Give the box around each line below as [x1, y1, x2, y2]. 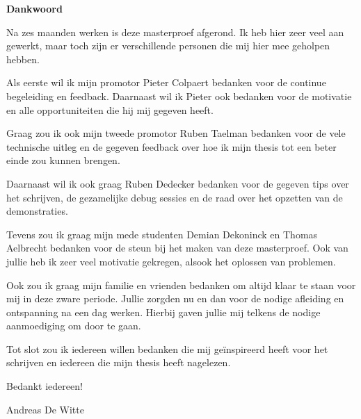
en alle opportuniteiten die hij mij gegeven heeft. [6, 102, 214, 117]
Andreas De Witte [6, 402, 84, 416]
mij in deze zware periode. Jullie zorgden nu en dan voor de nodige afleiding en [6, 291, 344, 306]
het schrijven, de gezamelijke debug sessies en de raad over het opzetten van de [6, 190, 343, 204]
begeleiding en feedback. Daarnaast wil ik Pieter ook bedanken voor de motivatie [6, 88, 352, 103]
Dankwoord [6, 1, 63, 15]
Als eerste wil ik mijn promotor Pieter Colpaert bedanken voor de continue [6, 75, 326, 90]
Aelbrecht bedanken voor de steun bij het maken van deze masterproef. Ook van [6, 240, 348, 255]
